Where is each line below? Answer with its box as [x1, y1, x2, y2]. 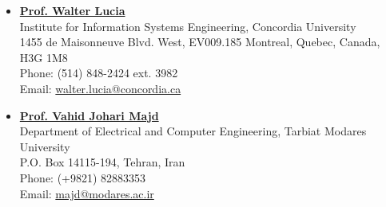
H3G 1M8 [19, 49, 68, 65]
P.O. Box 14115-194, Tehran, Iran [19, 154, 185, 170]
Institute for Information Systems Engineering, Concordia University [19, 18, 356, 34]
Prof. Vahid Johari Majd [19, 107, 159, 123]
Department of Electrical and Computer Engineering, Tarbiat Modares [19, 123, 367, 139]
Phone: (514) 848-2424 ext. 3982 [19, 64, 178, 81]
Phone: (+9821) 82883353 [19, 169, 146, 186]
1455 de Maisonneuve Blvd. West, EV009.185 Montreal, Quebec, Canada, [19, 33, 380, 50]
